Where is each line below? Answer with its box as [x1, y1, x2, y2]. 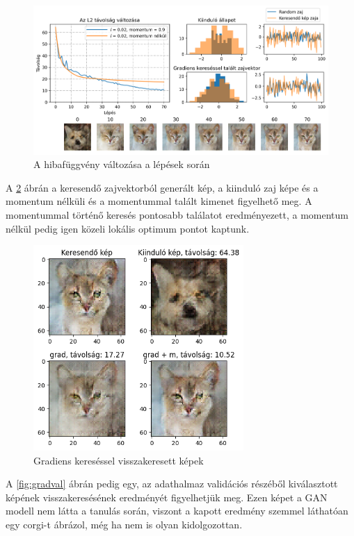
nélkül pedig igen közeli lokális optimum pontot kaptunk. [6, 221, 250, 235]
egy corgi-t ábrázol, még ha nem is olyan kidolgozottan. [6, 517, 243, 531]
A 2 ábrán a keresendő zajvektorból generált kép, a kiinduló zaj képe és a [6, 180, 319, 194]
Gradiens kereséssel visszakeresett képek [33, 453, 204, 467]
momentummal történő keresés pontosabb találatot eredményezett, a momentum [6, 208, 349, 222]
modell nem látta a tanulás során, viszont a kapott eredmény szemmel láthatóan [6, 503, 348, 518]
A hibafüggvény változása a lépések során [33, 157, 210, 171]
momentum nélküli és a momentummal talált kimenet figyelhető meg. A [6, 194, 312, 208]
